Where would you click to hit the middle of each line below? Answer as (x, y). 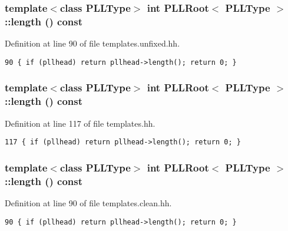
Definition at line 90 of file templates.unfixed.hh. (92, 43)
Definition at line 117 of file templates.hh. (80, 123)
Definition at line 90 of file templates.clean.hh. (88, 202)
